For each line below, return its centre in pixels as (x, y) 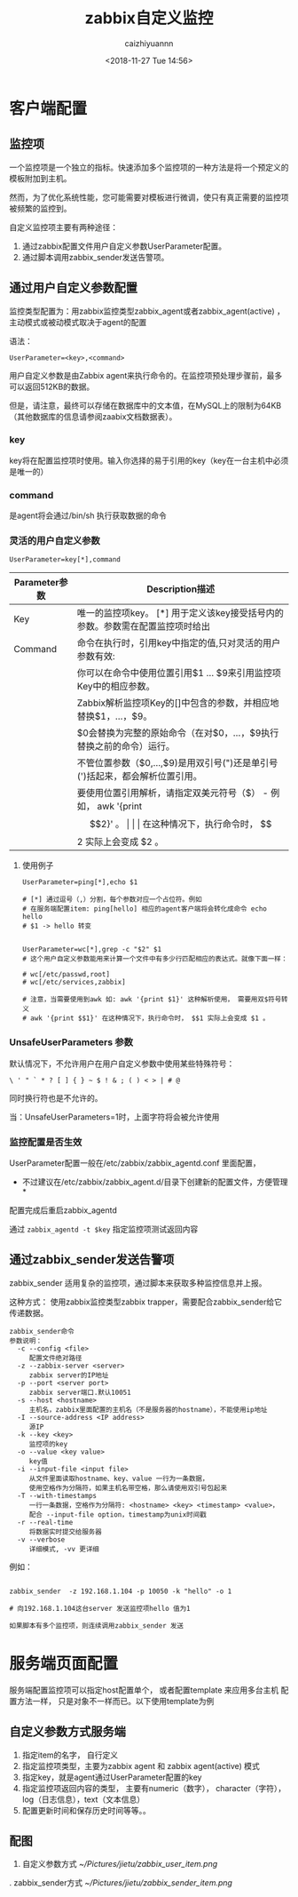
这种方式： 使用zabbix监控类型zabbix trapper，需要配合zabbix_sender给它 (145, 1302)
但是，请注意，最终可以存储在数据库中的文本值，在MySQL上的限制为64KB (145, 405)
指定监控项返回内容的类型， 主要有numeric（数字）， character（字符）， (154, 1788)
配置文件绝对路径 (55, 1358)
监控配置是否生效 (46, 1142)
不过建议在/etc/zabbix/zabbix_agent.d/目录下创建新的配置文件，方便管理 (155, 1182)
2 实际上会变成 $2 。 (120, 842)
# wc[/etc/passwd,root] (66, 975)
